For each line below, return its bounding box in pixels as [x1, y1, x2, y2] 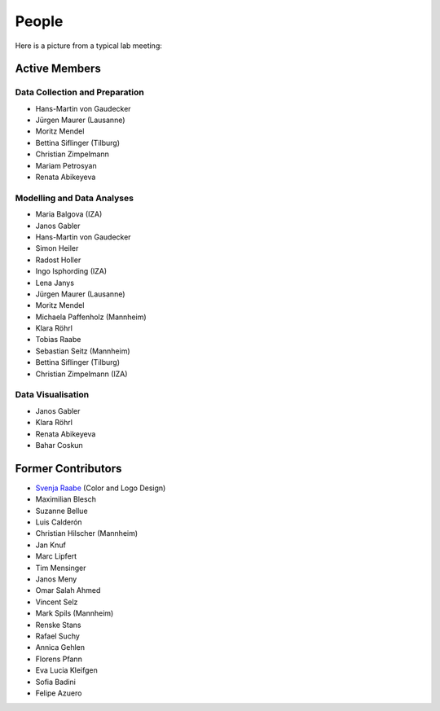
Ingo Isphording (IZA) [35, 266, 108, 276]
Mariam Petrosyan [35, 160, 97, 170]
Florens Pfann [35, 654, 83, 664]
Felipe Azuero [35, 688, 82, 698]
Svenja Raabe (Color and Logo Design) [35, 483, 166, 493]
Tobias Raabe [35, 335, 81, 345]
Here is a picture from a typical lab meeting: [15, 41, 163, 50]
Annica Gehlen [35, 643, 86, 652]
